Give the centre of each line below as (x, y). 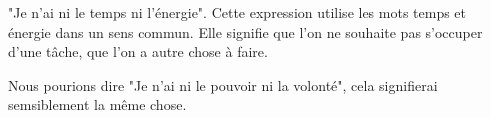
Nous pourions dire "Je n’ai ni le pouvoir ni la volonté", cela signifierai (223, 84)
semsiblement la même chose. (97, 104)
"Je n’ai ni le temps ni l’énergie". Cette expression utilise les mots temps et (237, 12)
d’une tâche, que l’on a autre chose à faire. (138, 51)
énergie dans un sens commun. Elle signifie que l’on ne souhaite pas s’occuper (245, 31)
